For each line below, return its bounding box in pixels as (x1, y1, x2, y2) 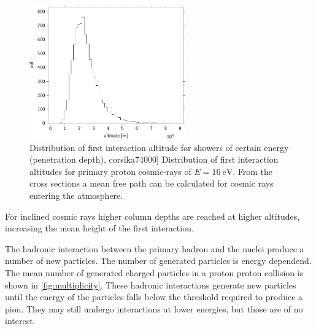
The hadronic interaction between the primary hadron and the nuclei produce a (5, 242, 304, 255)
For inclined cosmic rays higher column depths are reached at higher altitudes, (5, 209, 300, 222)
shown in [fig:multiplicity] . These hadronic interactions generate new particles (5, 278, 296, 291)
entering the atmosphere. (29, 188, 123, 201)
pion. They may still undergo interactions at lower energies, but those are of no (5, 302, 303, 315)
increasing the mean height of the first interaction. (5, 222, 194, 234)
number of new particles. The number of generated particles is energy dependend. (5, 254, 312, 267)
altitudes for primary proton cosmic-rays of (29, 164, 191, 177)
